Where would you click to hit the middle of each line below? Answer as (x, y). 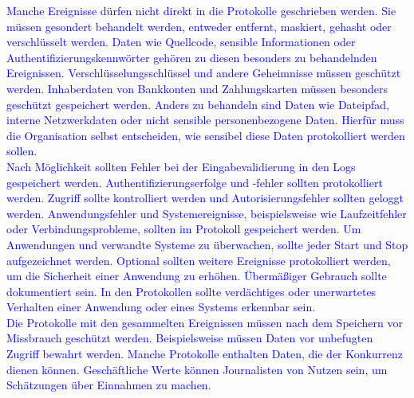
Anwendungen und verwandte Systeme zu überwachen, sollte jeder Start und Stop (207, 244)
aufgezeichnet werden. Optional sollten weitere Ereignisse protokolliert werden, (199, 260)
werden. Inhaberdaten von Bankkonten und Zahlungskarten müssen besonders (197, 88)
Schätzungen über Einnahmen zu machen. (109, 385)
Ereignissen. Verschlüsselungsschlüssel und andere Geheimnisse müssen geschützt (204, 73)
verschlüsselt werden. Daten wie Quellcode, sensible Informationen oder (181, 42)
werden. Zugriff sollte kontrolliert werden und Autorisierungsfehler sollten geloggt (205, 198)
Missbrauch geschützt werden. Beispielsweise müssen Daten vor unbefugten (190, 338)
